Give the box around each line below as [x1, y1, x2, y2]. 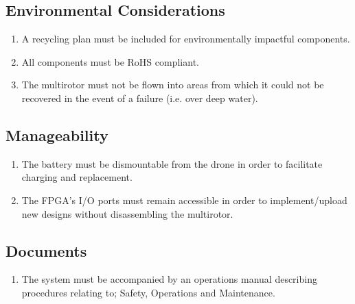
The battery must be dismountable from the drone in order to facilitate [21, 156, 323, 170]
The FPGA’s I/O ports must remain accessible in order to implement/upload [21, 192, 347, 207]
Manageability [5, 124, 108, 145]
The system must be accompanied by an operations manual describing [21, 272, 317, 286]
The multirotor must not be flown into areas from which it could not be [21, 77, 324, 92]
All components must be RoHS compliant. [21, 54, 199, 68]
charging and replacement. [21, 170, 133, 184]
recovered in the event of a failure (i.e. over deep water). [21, 90, 258, 105]
